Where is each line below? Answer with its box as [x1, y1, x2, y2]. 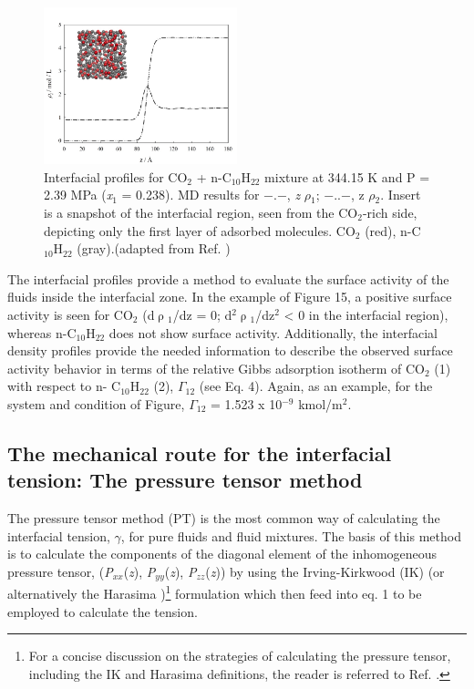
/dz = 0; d [172, 304, 232, 324]
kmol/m [298, 394, 343, 413]
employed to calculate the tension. [7, 602, 198, 621]
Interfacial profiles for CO [44, 167, 188, 186]
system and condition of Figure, [7, 394, 185, 413]
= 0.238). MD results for [121, 185, 260, 204]
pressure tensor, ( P [7, 561, 113, 581]
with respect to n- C [7, 376, 121, 396]
